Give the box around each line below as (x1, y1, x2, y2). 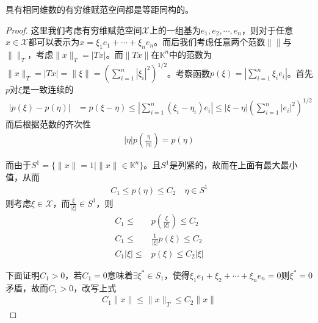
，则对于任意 (241, 23, 293, 36)
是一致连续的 (22, 83, 74, 96)
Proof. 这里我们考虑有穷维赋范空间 (5, 23, 142, 36)
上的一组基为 (149, 23, 201, 36)
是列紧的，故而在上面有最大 (169, 158, 281, 171)
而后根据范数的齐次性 (5, 118, 91, 130)
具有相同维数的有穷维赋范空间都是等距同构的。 (5, 3, 193, 15)
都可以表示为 (28, 35, 80, 48)
